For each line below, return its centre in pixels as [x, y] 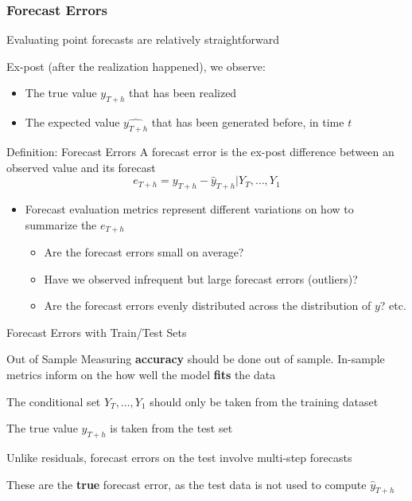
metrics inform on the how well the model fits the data [141, 374]
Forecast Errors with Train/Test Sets [97, 332]
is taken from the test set [171, 428]
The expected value [72, 122]
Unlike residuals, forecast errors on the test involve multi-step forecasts [179, 457]
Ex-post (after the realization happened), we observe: [136, 66]
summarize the [61, 224]
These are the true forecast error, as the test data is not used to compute [187, 484]
